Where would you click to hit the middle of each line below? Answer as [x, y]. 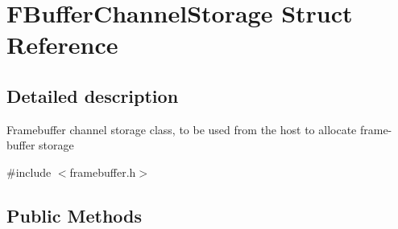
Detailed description [93, 95]
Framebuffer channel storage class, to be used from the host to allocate [182, 129]
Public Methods [75, 215]
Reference [62, 45]
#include [29, 172]
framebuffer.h [103, 172]
